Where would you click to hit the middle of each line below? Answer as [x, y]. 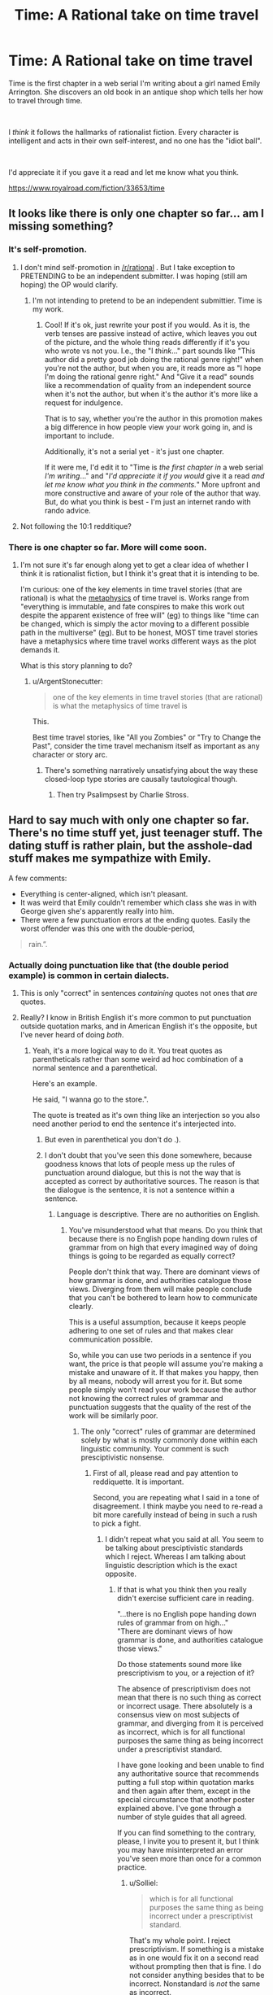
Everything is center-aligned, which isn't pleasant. [104, 893]
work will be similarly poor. [113, 1416]
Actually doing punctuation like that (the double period [119, 965]
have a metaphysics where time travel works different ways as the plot [138, 641]
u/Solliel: [143, 1883]
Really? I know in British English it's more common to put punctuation [136, 1018]
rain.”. [38, 944]
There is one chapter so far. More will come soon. [108, 547]
